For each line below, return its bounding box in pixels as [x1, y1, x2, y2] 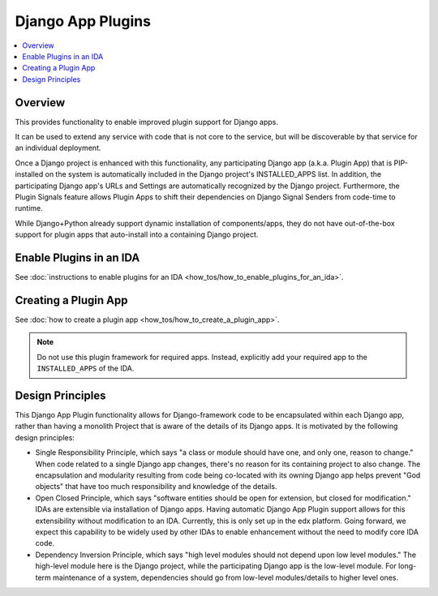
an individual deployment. [15, 143, 101, 153]
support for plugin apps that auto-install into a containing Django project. [15, 229, 259, 239]
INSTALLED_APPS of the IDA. [36, 363, 135, 373]
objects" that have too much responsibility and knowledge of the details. [35, 482, 277, 491]
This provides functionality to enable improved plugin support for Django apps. [15, 117, 279, 126]
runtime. [15, 204, 44, 213]
